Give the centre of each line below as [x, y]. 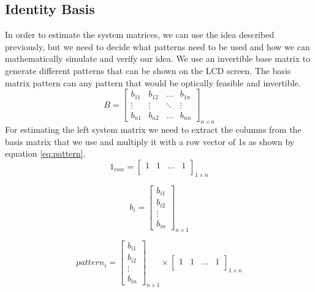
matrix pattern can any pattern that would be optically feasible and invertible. [153, 82]
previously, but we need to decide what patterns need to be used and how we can [157, 46]
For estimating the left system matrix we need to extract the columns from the [153, 129]
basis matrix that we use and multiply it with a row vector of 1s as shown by [150, 141]
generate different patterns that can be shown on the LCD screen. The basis [148, 70]
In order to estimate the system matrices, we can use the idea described [140, 35]
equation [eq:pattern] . [45, 153]
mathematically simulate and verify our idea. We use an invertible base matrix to [158, 58]
